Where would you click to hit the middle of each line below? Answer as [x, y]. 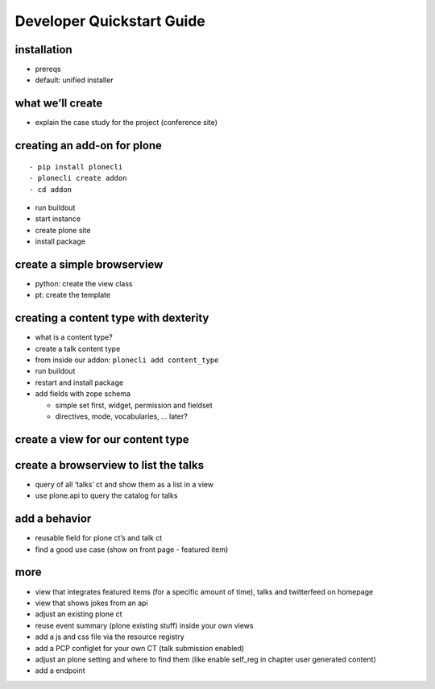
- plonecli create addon [78, 178]
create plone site [63, 230]
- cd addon [51, 189]
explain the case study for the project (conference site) [126, 123]
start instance [58, 219]
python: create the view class [84, 284]
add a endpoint [60, 670]
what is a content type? [74, 337]
